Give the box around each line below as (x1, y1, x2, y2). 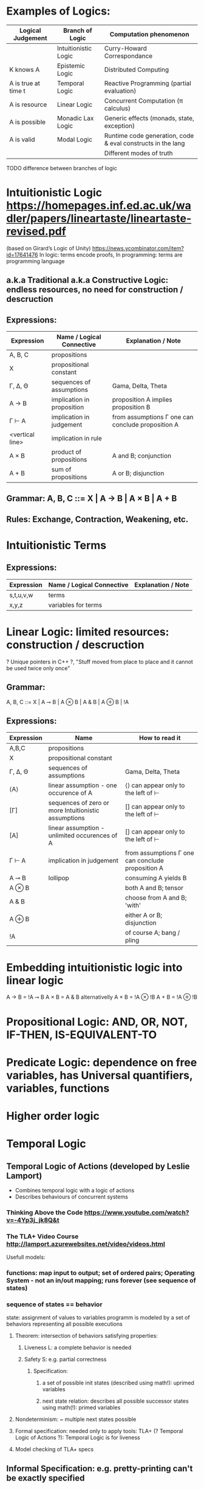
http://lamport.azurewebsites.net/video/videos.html (6, 1239, 165, 1248)
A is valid (9, 135, 35, 143)
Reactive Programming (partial (104, 79, 191, 87)
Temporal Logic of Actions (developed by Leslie (6, 1161, 190, 1171)
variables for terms (48, 600, 102, 609)
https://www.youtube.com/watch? (84, 1208, 189, 1216)
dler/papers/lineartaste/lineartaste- (6, 211, 192, 225)
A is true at (9, 79, 41, 87)
